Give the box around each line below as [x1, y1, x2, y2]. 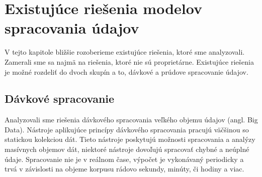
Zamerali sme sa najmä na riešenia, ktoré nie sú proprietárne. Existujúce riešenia [5, 56, 254, 67]
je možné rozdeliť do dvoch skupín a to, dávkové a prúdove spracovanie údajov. [5, 66, 248, 77]
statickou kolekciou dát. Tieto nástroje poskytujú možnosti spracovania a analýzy [5, 134, 255, 144]
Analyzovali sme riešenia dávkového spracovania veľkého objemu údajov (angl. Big [5, 114, 258, 125]
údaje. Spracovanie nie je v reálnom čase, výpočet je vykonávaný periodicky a [5, 153, 244, 164]
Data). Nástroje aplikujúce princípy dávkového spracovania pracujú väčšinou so [5, 124, 249, 134]
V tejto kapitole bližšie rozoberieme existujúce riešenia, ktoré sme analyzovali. [5, 47, 245, 57]
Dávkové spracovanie [5, 91, 115, 106]
